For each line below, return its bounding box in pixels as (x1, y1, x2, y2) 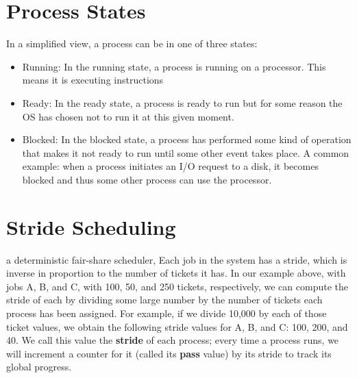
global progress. (6, 360, 72, 374)
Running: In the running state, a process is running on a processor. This (22, 59, 326, 73)
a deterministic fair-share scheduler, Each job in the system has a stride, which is (6, 252, 347, 266)
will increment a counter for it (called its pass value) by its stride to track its (6, 346, 332, 360)
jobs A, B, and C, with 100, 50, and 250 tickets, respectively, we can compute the (6, 279, 348, 293)
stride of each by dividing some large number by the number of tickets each (6, 292, 323, 307)
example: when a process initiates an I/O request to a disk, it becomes (22, 159, 319, 173)
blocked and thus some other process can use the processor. (22, 172, 272, 186)
